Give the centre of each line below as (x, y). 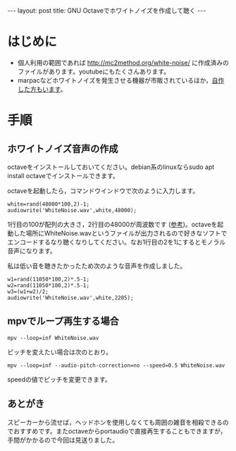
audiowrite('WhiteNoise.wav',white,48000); (72, 210)
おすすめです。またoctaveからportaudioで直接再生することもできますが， (120, 431)
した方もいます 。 (42, 89)
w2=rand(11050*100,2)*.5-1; (49, 285)
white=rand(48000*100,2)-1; (49, 204)
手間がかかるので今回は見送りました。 (63, 440)
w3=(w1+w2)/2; (28, 291)
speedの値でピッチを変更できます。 (59, 379)
